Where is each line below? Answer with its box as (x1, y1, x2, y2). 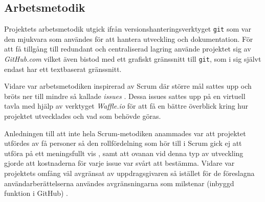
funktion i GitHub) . (4, 188, 68, 198)
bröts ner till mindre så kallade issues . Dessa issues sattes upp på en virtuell (4, 90, 246, 101)
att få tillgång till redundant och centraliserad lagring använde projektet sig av (4, 43, 251, 54)
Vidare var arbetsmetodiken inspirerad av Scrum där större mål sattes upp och (4, 81, 252, 91)
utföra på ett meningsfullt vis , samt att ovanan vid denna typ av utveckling (4, 147, 244, 158)
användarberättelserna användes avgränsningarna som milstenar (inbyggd (4, 178, 234, 188)
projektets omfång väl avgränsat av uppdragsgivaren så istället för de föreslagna (4, 168, 255, 179)
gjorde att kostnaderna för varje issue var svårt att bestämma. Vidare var (4, 158, 235, 168)
